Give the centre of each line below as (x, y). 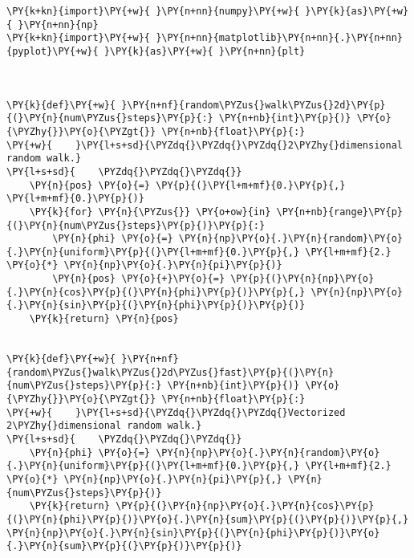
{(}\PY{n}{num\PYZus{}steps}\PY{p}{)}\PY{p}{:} (136, 225)
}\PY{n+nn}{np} (58, 24)
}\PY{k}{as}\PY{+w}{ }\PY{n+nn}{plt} (205, 51)
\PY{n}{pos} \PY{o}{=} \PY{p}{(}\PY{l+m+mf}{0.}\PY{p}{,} (187, 185)
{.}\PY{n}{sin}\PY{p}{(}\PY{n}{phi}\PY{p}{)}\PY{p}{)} (156, 305)
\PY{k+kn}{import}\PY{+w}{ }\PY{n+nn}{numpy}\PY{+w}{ (153, 11)
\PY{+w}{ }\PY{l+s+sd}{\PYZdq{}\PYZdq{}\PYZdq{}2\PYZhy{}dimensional (205, 145)
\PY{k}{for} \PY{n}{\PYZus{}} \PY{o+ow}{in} (150, 212)
